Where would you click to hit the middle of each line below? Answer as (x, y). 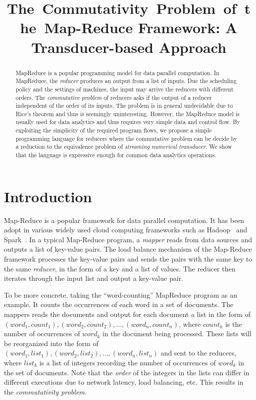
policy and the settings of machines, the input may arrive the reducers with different (125, 89)
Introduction (48, 196)
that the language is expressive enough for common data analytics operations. (116, 155)
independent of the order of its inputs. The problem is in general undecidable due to (124, 106)
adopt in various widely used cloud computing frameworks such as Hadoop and (126, 230)
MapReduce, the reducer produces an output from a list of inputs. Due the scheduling (126, 81)
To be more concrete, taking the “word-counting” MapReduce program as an (121, 294)
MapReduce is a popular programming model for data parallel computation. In (117, 72)
